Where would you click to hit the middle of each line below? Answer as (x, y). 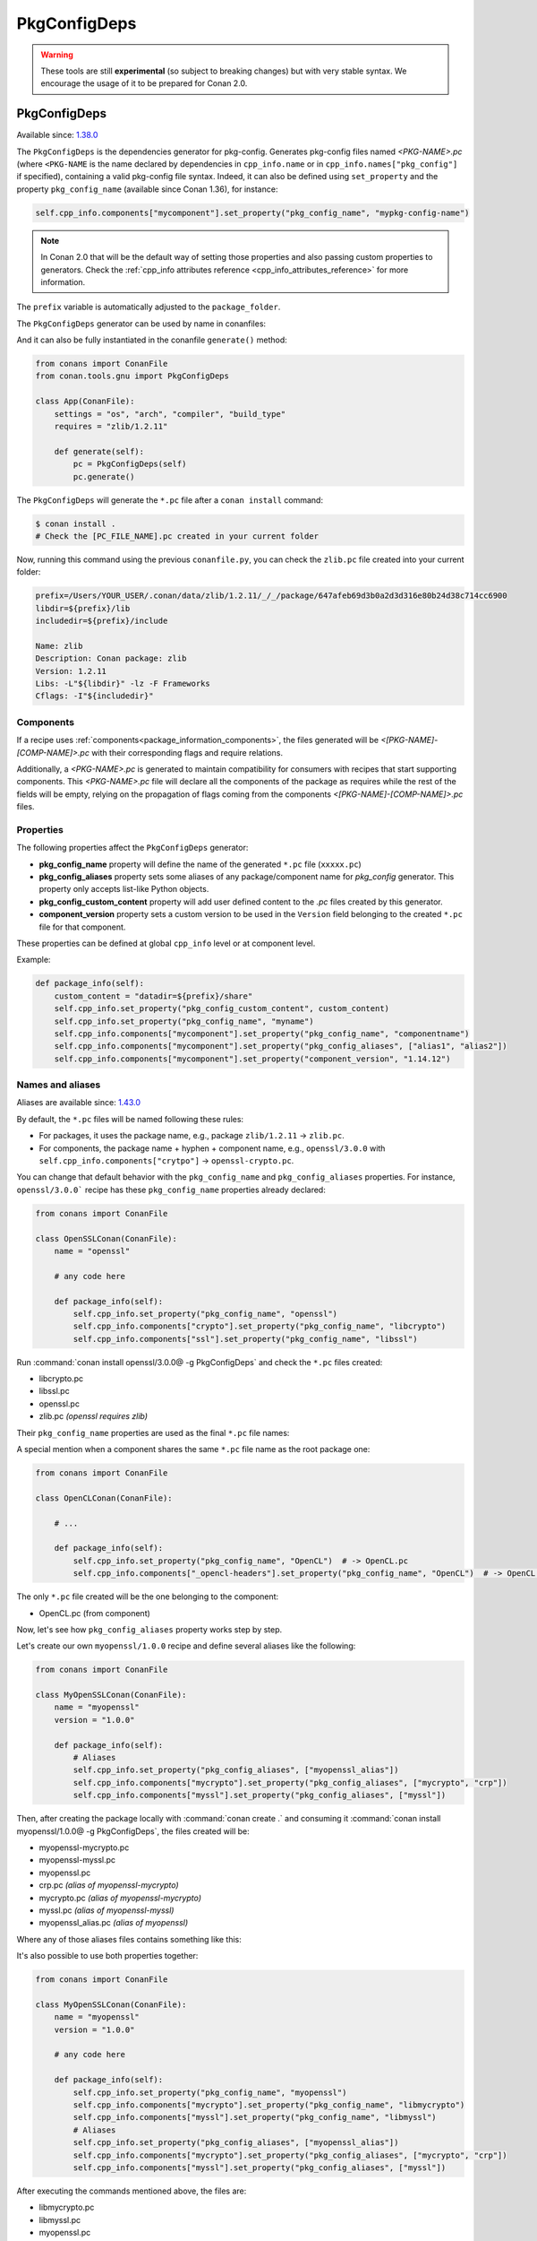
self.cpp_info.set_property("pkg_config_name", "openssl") (205, 1314)
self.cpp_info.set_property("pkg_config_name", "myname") (184, 1021)
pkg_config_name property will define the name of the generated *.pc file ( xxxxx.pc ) (200, 864)
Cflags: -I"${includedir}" (94, 696)
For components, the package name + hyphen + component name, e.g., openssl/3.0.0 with (212, 1148)
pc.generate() (104, 476)
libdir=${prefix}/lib (83, 608)
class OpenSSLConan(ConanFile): (107, 1238)
